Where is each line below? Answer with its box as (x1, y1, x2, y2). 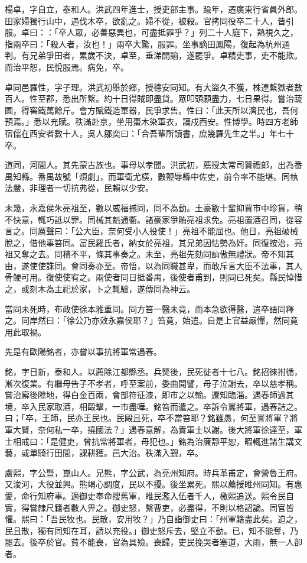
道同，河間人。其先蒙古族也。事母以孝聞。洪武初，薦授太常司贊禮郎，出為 (5, 158, 294, 171)
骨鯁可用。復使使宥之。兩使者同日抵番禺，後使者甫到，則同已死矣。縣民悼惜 (5, 271, 302, 283)
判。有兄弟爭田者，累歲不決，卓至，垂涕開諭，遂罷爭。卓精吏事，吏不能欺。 (5, 49, 302, 62)
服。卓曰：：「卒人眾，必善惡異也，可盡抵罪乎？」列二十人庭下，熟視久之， (5, 26, 298, 38)
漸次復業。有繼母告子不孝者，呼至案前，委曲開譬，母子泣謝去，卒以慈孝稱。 (5, 377, 302, 389)
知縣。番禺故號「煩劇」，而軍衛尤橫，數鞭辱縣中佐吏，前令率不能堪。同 (12, 170, 290, 182)
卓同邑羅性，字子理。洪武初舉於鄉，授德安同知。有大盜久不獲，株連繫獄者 (5, 80, 294, 93)
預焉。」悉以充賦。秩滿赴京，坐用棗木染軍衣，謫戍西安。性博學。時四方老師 (5, 115, 298, 128)
